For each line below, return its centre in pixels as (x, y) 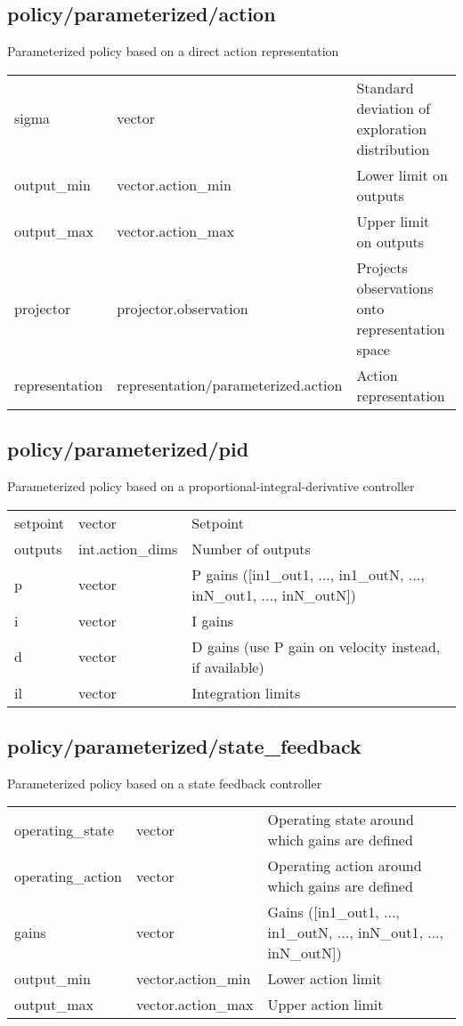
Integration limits (246, 692)
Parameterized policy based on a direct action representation (173, 51)
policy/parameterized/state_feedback (184, 745)
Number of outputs (251, 548)
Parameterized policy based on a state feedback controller (165, 783)
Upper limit (393, 221)
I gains (213, 620)
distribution (393, 149)
